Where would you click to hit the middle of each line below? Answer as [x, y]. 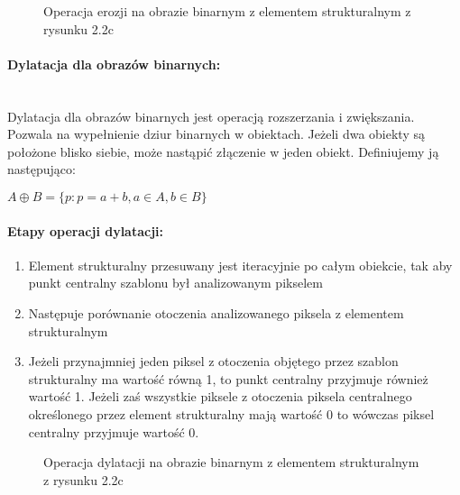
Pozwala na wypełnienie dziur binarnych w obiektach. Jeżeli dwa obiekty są [216, 134]
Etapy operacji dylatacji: [86, 230]
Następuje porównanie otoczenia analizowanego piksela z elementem [216, 312]
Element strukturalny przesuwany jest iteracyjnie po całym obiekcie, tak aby [240, 265]
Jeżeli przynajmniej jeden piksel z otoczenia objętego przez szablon [213, 361]
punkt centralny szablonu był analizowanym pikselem [175, 283]
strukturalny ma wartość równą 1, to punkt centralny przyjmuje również [228, 378]
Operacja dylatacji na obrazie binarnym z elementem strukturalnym [231, 462]
